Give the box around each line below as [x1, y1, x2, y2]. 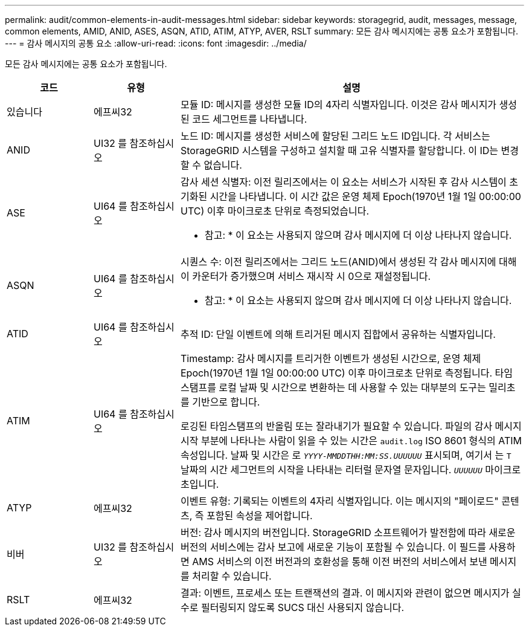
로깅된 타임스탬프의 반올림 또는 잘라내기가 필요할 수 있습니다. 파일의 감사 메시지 [180, 420, 522, 432]
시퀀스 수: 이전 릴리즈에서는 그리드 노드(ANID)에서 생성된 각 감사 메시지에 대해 [180, 256, 517, 268]
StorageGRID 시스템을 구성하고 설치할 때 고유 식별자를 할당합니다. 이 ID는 [180, 144, 499, 157]
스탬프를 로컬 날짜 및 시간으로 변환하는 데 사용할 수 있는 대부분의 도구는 [180, 381, 486, 393]
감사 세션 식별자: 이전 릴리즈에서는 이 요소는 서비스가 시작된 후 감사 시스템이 [180, 176, 507, 188]
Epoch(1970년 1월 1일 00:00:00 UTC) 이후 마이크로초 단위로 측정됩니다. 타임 [180, 367, 513, 379]
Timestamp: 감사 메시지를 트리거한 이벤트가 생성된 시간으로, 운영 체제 [180, 352, 481, 364]
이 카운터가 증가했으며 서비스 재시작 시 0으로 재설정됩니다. [180, 270, 431, 282]
